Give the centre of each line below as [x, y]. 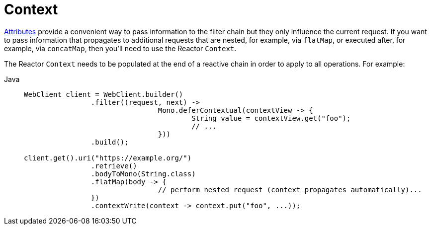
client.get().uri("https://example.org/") [108, 158]
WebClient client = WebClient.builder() [104, 94]
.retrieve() [114, 166]
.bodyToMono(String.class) [143, 174]
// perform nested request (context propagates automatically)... [290, 190]
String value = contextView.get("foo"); [271, 118]
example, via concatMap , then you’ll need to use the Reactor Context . [120, 48]
